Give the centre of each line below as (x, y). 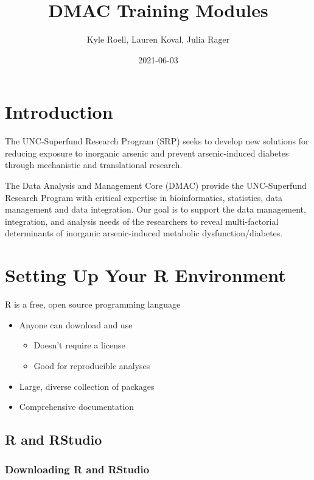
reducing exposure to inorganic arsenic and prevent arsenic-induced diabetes (147, 153)
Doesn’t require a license (79, 345)
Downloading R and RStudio (77, 469)
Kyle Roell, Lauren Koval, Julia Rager (158, 39)
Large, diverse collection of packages (87, 386)
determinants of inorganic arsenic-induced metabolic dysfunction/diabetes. (144, 233)
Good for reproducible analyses (92, 365)
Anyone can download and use (76, 324)
